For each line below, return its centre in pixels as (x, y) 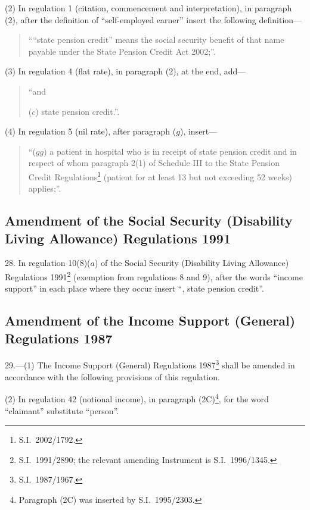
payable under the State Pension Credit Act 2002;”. (122, 51)
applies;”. (45, 188)
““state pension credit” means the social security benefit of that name (156, 40)
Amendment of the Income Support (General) (150, 320)
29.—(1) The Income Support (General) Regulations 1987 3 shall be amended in (150, 364)
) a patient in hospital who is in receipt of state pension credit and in (170, 151)
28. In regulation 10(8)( (48, 263)
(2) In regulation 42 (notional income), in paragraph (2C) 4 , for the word (137, 398)
